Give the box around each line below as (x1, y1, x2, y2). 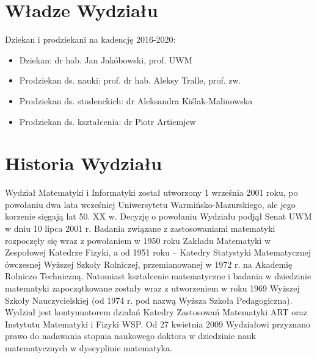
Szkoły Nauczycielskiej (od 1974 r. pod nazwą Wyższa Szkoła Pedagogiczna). (5, 293, 293, 306)
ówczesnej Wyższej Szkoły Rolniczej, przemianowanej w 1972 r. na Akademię (5, 257, 293, 270)
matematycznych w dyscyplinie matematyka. (5, 341, 172, 354)
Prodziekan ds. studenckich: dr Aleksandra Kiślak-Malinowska (19, 94, 253, 107)
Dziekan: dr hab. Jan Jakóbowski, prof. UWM (19, 53, 192, 66)
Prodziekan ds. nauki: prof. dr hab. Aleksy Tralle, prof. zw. (19, 74, 241, 87)
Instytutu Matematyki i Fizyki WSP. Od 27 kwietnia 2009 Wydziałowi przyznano (5, 317, 310, 330)
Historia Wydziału (5, 151, 162, 176)
